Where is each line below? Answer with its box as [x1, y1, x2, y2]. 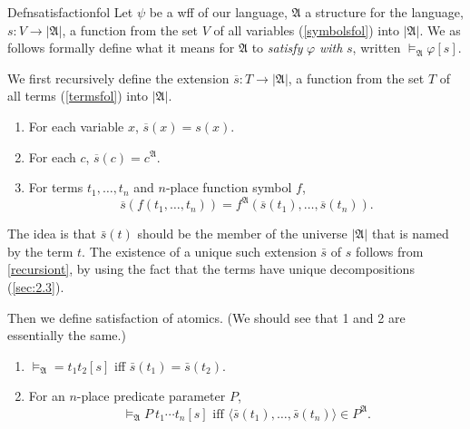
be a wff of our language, [149, 3, 288, 21]
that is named [371, 224, 449, 243]
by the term [7, 241, 73, 260]
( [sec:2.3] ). [7, 278, 64, 297]
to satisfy [251, 38, 303, 57]
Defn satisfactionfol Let [7, 3, 133, 21]
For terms [28, 178, 83, 197]
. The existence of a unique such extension [82, 241, 317, 260]
